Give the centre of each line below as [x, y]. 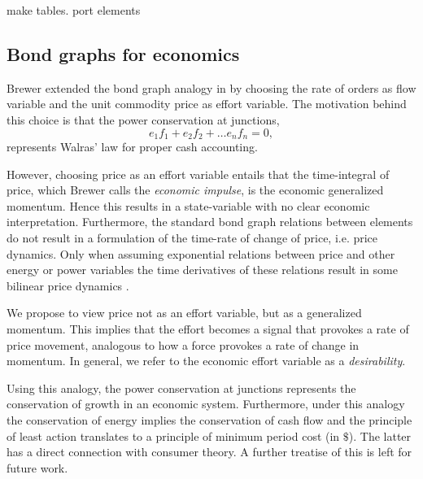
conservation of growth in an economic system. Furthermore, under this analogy [206, 404]
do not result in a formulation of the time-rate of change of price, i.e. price [192, 237]
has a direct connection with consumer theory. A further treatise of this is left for [209, 452]
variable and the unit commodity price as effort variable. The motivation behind [207, 104]
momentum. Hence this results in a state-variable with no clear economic [188, 205]
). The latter [380, 435]
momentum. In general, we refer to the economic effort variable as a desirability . [206, 361]
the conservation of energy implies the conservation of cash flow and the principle [209, 419]
